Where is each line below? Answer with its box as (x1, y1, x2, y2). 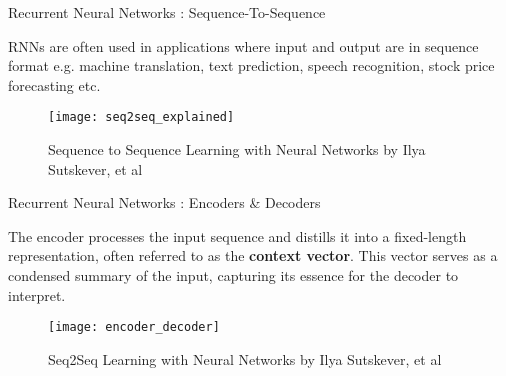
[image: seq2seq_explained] (48, 110, 235, 125)
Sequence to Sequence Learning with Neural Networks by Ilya (48, 139, 426, 160)
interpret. (8, 284, 66, 305)
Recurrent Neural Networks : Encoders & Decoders (8, 192, 321, 213)
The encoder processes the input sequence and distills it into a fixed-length (8, 225, 467, 246)
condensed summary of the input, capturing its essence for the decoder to (8, 265, 459, 285)
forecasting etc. (8, 74, 101, 95)
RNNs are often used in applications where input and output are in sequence (8, 35, 479, 56)
